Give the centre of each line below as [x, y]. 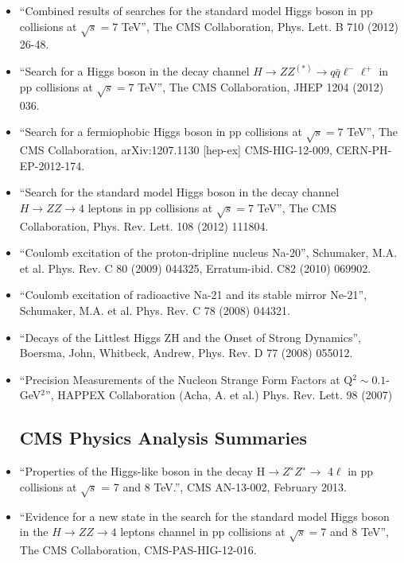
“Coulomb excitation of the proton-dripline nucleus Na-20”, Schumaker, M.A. [208, 252]
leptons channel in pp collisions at [203, 532]
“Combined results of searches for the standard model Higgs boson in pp [196, 10]
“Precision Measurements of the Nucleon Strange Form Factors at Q [186, 379]
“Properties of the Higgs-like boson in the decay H [142, 471]
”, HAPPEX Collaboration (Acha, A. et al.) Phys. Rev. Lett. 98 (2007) [219, 395]
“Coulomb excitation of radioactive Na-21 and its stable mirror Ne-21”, [193, 295]
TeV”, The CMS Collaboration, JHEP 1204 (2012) [261, 86]
